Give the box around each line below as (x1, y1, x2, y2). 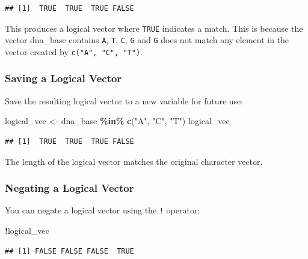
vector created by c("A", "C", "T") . (5, 45, 143, 58)
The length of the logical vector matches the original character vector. (5, 155, 263, 167)
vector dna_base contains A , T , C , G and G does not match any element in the (5, 34, 289, 46)
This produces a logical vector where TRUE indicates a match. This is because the (5, 22, 303, 34)
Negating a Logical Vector (5, 180, 134, 195)
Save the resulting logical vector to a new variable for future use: (5, 94, 244, 107)
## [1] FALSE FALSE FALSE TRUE (5, 246, 134, 255)
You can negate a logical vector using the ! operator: (5, 204, 200, 216)
